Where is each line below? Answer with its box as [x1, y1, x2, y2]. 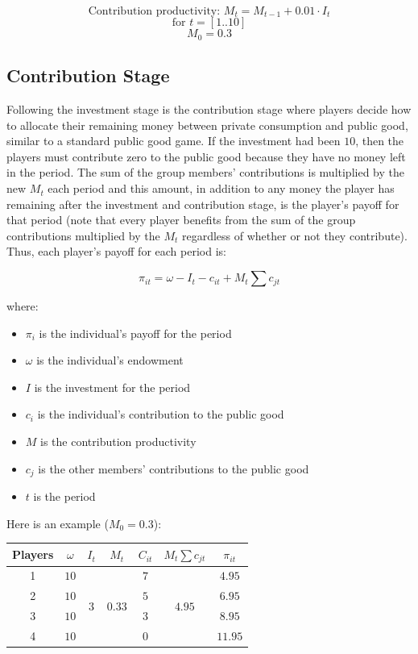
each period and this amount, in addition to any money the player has [48, 180, 395, 197]
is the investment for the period [34, 378, 191, 395]
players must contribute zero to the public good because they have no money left [6, 148, 406, 165]
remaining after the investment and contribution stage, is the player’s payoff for [6, 195, 399, 212]
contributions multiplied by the [6, 227, 160, 244]
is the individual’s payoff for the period [39, 324, 232, 341]
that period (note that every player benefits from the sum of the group [6, 211, 356, 228]
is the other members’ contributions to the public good [38, 460, 309, 477]
